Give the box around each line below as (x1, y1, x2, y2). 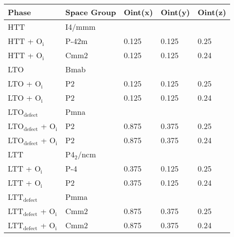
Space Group (65, 6, 116, 18)
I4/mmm (65, 21, 96, 32)
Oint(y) (160, 6, 190, 18)
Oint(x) (123, 6, 153, 18)
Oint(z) (197, 6, 226, 18)
